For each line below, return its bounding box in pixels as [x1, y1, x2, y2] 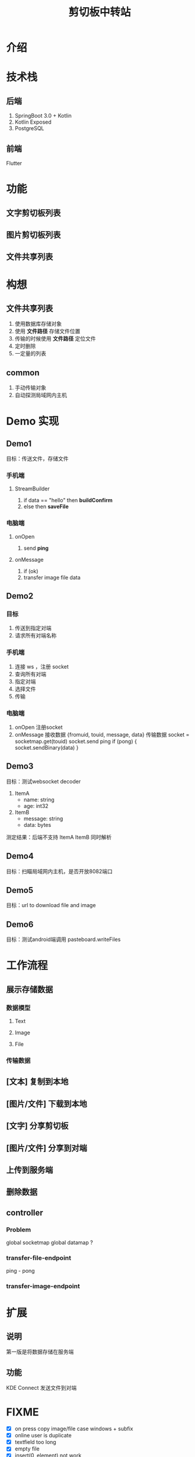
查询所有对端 [14, 670, 46, 678]
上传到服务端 [6, 1165, 53, 1175]
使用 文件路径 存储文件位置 [14, 328, 81, 335]
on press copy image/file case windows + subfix [14, 1425, 133, 1433]
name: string [23, 796, 55, 803]
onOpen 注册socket [14, 723, 63, 731]
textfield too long [14, 1439, 56, 1446]
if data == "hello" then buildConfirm [23, 497, 113, 504]
